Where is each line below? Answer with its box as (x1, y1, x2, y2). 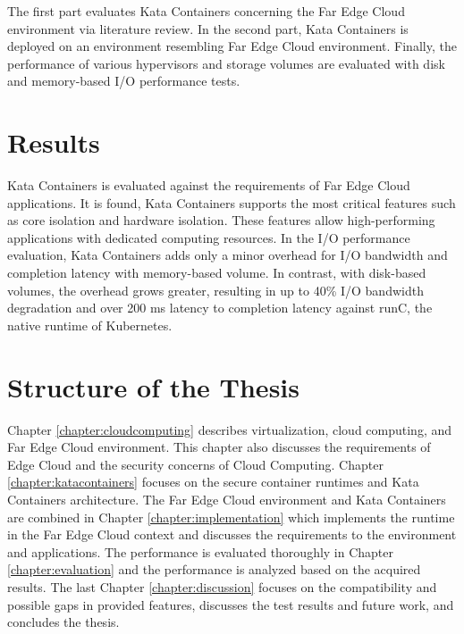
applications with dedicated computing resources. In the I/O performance (7, 228, 410, 246)
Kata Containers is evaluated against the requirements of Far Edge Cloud (7, 176, 410, 195)
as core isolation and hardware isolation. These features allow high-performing (7, 211, 435, 229)
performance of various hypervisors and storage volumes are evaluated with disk (7, 54, 445, 72)
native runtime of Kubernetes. (7, 315, 173, 334)
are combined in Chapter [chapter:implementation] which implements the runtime (7, 507, 455, 526)
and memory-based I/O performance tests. (7, 71, 240, 90)
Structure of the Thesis (7, 368, 299, 405)
